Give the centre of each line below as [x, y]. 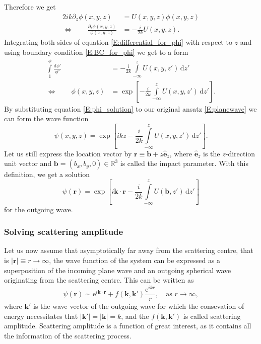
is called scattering [212, 316]
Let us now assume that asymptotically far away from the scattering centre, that [129, 250]
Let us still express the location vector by [68, 153]
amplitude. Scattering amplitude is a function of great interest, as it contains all [128, 326]
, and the [135, 316]
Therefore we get [30, 7]
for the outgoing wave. [39, 209]
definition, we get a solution [47, 174]
